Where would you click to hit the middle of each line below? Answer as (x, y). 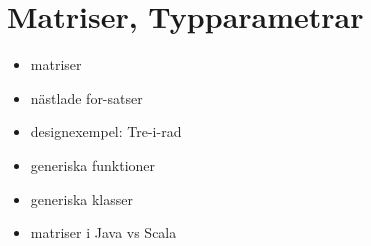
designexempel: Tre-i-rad (106, 131)
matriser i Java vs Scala (103, 232)
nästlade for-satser (86, 97)
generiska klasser (81, 198)
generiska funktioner (93, 164)
